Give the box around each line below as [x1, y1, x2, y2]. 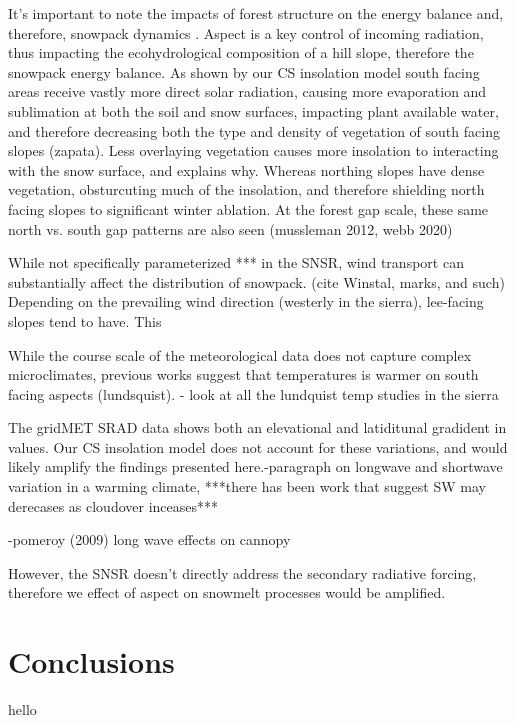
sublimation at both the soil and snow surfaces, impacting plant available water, [8, 100, 499, 121]
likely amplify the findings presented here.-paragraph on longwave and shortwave [8, 456, 503, 477]
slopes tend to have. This [8, 310, 162, 331]
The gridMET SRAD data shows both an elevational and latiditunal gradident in [8, 417, 507, 438]
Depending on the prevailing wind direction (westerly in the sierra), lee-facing [8, 291, 484, 312]
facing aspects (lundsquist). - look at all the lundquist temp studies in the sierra [8, 383, 499, 404]
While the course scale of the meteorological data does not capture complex [8, 344, 472, 365]
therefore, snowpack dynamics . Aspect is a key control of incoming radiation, [8, 22, 484, 43]
